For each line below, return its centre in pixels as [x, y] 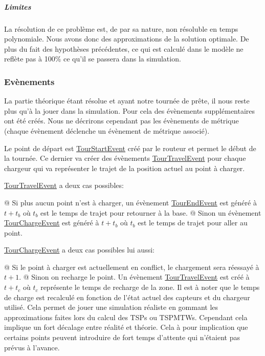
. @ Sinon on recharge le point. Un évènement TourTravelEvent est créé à [134, 277]
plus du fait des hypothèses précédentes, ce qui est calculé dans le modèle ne [124, 48]
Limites [18, 6]
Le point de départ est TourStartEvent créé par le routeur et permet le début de [130, 148]
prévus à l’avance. [32, 347]
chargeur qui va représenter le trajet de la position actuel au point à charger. [125, 168]
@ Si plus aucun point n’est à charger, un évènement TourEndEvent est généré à [130, 202]
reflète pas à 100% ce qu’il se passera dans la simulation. [93, 59]
